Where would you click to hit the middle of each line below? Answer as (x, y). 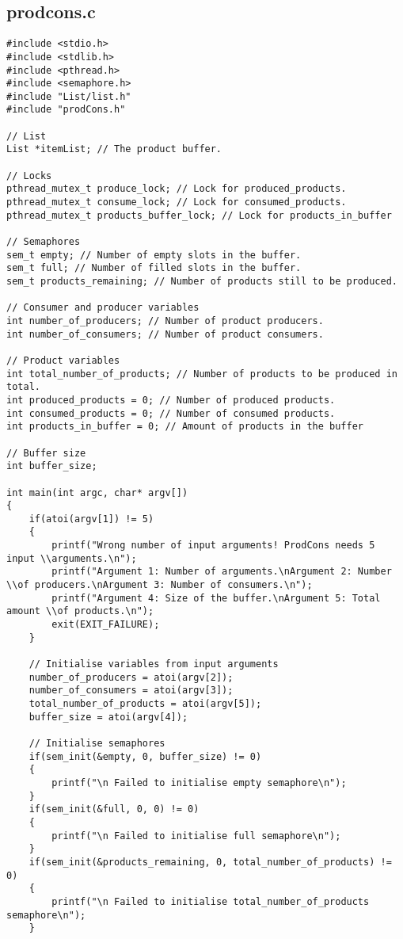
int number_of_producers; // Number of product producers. (165, 321)
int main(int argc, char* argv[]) (97, 492)
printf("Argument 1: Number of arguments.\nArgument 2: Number (222, 572)
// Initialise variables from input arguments (154, 664)
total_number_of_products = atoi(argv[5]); (145, 704)
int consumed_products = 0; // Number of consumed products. (171, 413)
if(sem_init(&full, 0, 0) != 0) (114, 809)
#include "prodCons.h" (66, 110)
